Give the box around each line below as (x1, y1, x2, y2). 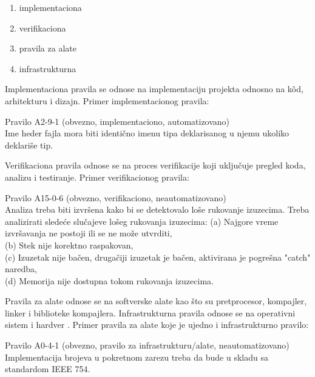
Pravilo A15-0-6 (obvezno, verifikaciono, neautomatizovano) (5, 191, 226, 204)
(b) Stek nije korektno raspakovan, (5, 238, 134, 251)
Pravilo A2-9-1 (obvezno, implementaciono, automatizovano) (5, 115, 230, 127)
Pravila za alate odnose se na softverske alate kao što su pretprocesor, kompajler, (5, 295, 307, 307)
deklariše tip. (5, 138, 53, 151)
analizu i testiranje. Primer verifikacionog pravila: (5, 170, 189, 183)
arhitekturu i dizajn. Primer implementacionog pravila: (5, 94, 209, 107)
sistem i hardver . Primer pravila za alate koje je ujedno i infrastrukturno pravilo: (5, 318, 309, 331)
